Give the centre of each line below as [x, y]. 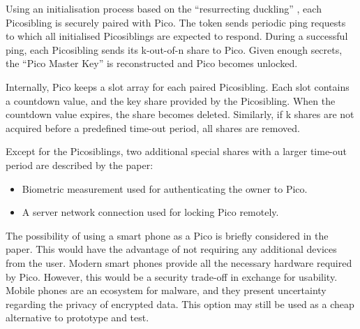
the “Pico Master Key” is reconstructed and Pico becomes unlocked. [152, 63]
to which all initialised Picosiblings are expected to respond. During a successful [177, 36]
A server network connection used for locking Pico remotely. [150, 212]
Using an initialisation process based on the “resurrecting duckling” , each [164, 8]
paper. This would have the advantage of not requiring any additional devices [171, 249]
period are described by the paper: [80, 164]
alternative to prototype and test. [77, 317]
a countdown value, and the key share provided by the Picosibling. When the [171, 100]
